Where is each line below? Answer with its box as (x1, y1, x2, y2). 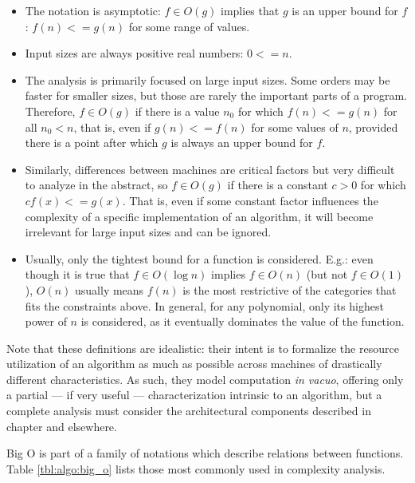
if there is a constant (227, 176, 328, 193)
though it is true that (25, 266, 130, 283)
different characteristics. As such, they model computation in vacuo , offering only (6, 370, 404, 387)
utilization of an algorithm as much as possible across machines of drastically (6, 355, 382, 372)
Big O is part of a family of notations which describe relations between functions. (6, 445, 404, 461)
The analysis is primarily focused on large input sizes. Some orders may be (25, 71, 390, 88)
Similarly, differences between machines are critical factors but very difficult (25, 160, 395, 177)
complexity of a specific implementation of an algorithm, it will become (25, 208, 374, 224)
